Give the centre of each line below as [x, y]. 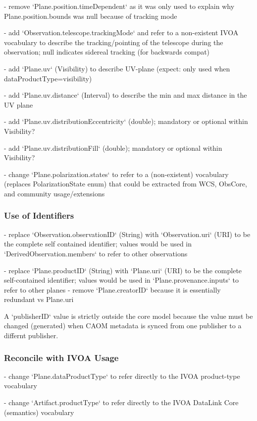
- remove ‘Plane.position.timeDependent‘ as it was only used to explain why [119, 6]
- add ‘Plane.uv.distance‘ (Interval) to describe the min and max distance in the [126, 95]
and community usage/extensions [54, 193]
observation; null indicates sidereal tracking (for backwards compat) [107, 52]
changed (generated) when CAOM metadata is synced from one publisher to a [123, 326]
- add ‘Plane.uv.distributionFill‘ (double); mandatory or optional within [113, 148]
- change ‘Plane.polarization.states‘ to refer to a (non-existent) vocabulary [116, 174]
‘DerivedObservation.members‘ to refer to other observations [96, 253]
